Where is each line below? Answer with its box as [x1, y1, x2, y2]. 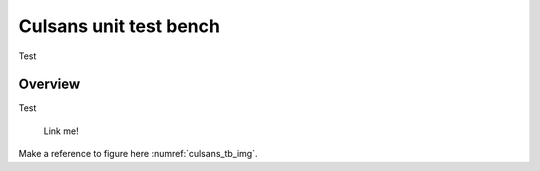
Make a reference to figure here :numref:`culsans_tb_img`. [18, 148, 258, 160]
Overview [18, 76, 81, 93]
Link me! [43, 125, 79, 137]
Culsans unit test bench [18, 15, 220, 37]
